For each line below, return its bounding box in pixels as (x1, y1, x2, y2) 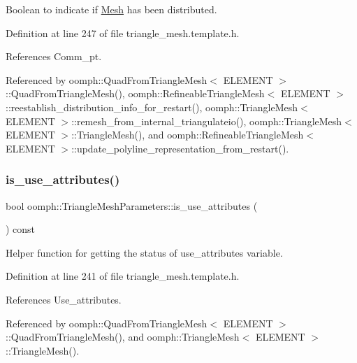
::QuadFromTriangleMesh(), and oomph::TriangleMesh (6, 329, 240, 344)
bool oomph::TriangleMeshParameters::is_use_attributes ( (6, 198, 258, 213)
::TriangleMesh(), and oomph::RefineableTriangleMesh (71, 127, 304, 142)
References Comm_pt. (6, 49, 102, 64)
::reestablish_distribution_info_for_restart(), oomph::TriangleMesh (6, 99, 298, 114)
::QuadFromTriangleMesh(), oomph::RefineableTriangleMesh (6, 86, 265, 101)
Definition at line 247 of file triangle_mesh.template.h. (6, 25, 240, 40)
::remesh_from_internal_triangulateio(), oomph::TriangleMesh (71, 113, 342, 128)
